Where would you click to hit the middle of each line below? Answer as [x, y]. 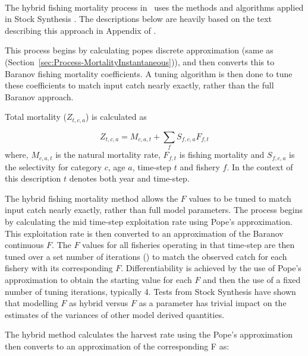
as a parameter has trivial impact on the [213, 303]
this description [33, 178]
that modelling [32, 303]
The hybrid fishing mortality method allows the [92, 198]
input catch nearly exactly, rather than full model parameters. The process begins [154, 210]
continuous [24, 245]
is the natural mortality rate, [108, 155]
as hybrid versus [99, 303]
